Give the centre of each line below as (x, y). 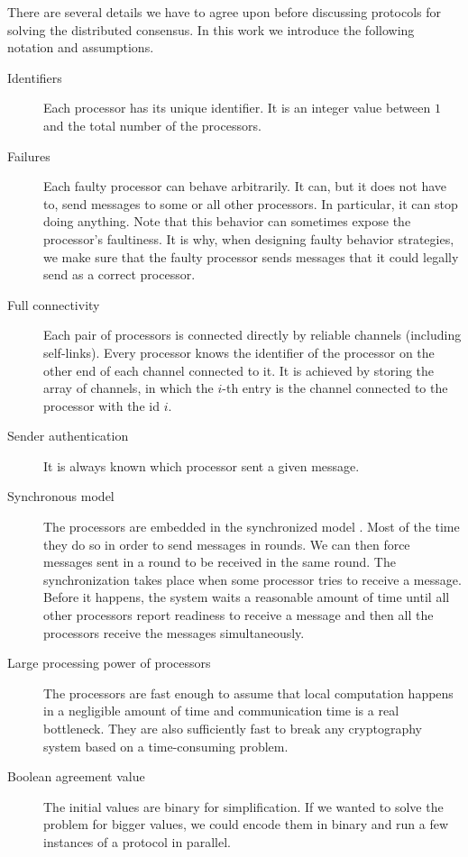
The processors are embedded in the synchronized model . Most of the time (252, 527)
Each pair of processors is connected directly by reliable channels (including (252, 335)
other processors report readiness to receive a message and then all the (239, 615)
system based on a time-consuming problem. (166, 746)
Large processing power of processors (109, 663)
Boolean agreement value (76, 776)
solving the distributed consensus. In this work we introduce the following (211, 29)
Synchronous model (61, 496)
